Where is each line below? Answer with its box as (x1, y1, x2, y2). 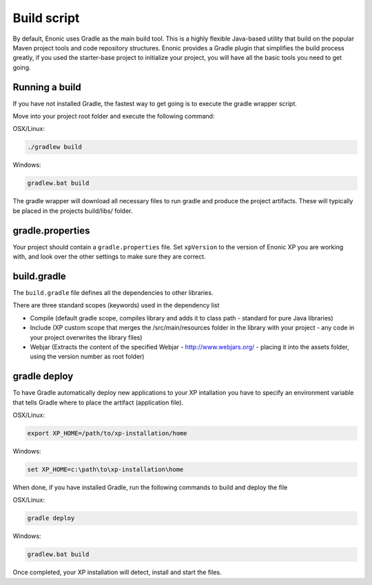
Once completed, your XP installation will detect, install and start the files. (12, 568, 222, 577)
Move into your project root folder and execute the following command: (12, 112, 215, 121)
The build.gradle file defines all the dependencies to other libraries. (12, 288, 214, 296)
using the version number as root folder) (30, 352, 145, 361)
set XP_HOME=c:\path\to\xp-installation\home (27, 465, 184, 473)
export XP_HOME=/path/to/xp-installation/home (27, 429, 187, 437)
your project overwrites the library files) (30, 333, 143, 341)
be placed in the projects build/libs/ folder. (12, 207, 133, 215)
